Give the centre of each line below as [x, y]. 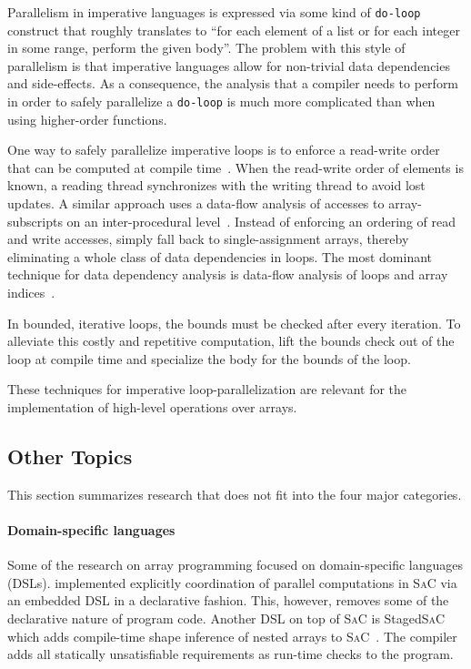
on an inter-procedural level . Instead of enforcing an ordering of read [261, 221]
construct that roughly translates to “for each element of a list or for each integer [234, 30]
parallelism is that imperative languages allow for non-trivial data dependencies [229, 65]
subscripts [35, 221]
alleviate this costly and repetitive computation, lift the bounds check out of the [231, 341]
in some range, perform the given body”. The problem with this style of [206, 48]
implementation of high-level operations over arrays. [152, 407]
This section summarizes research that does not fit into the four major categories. [235, 494]
